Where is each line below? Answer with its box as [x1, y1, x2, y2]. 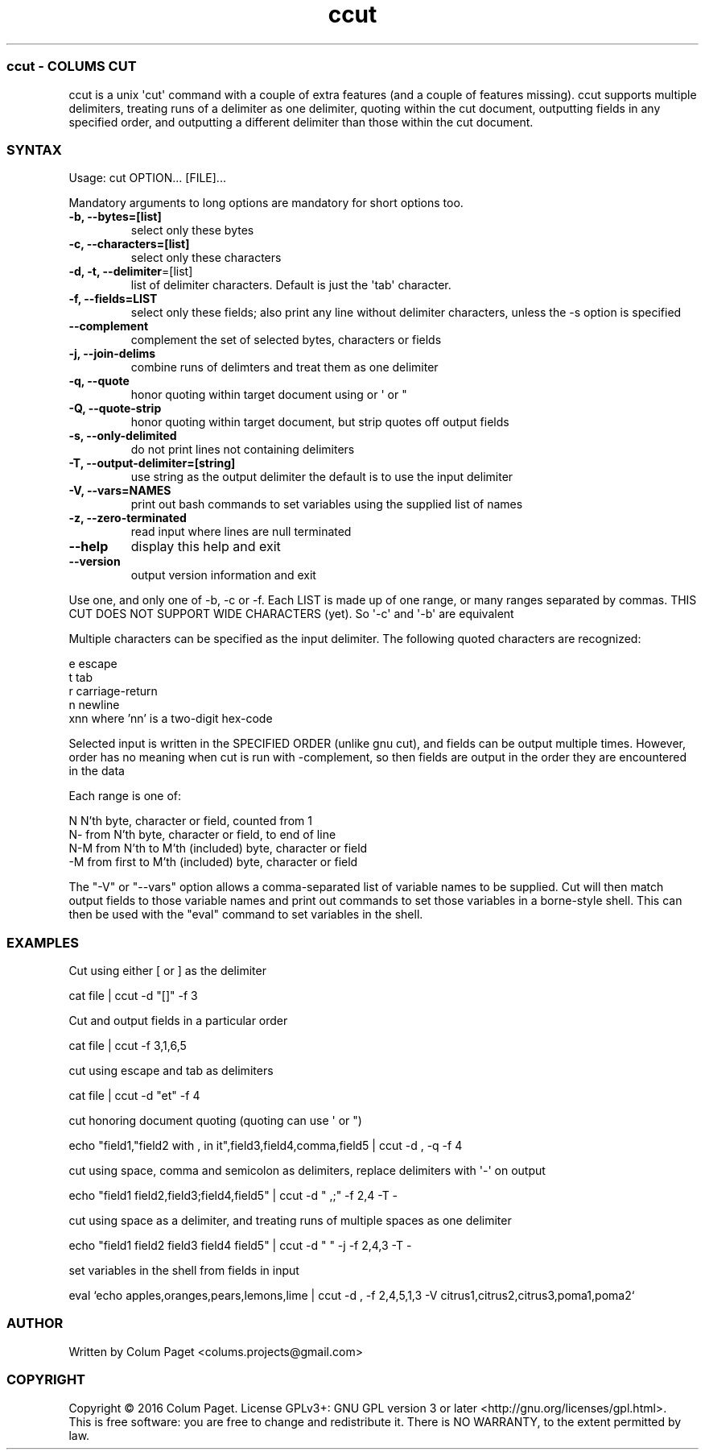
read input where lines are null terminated [130, 525, 352, 539]
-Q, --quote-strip [68, 401, 162, 416]
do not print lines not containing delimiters [130, 442, 355, 457]
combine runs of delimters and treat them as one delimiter [130, 360, 439, 375]
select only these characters [130, 251, 282, 265]
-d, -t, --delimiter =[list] [68, 264, 193, 279]
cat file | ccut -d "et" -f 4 [68, 1089, 200, 1102]
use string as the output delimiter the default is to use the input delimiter [130, 470, 513, 484]
